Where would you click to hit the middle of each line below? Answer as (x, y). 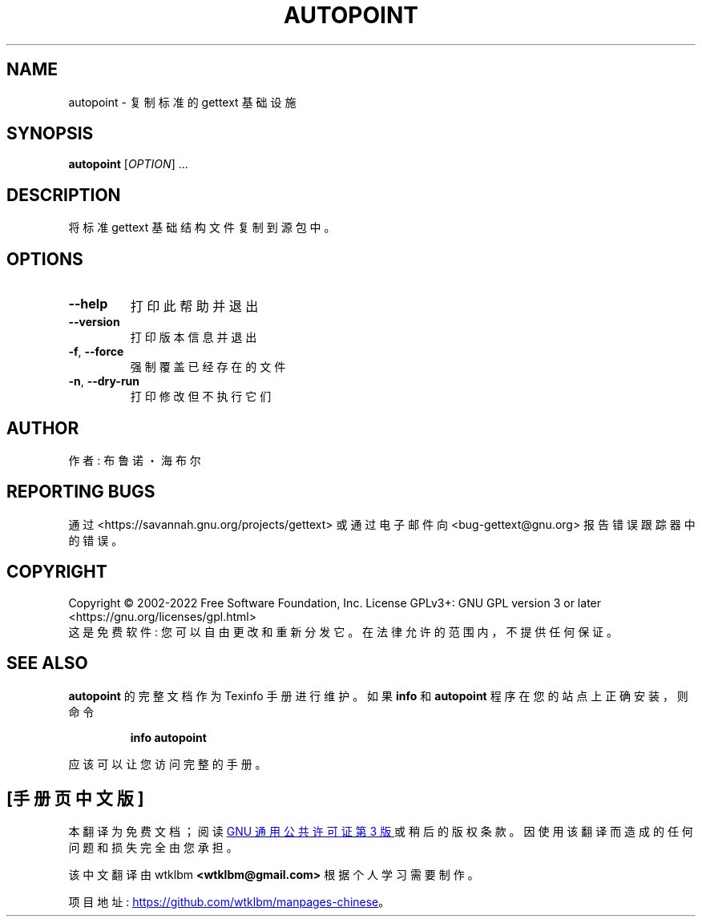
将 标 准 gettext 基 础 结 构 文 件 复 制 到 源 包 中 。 (202, 228)
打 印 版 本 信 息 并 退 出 (194, 337)
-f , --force (96, 352)
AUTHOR (43, 428)
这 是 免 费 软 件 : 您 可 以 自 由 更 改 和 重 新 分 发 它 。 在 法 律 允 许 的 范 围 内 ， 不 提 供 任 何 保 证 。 (343, 631)
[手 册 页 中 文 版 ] (75, 798)
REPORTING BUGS (81, 492)
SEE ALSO (47, 663)
